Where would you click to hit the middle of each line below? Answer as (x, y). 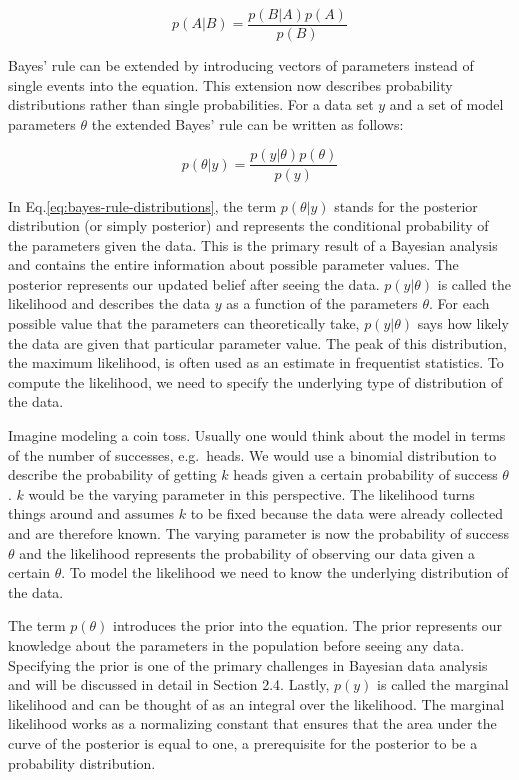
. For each (459, 303)
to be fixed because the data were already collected (347, 513)
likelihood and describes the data (109, 303)
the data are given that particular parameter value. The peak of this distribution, (257, 342)
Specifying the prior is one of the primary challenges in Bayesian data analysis (248, 664)
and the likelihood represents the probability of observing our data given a (247, 552)
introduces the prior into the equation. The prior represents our (308, 625)
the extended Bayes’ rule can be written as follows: (247, 123)
